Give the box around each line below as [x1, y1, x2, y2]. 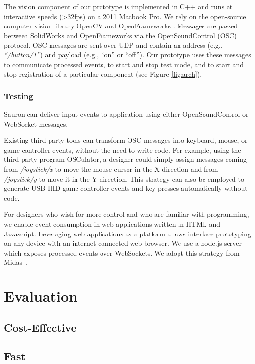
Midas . [4, 257, 27, 267]
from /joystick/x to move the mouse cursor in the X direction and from [4, 163, 218, 174]
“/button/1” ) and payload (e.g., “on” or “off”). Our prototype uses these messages [4, 49, 251, 59]
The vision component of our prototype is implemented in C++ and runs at [4, 1, 233, 11]
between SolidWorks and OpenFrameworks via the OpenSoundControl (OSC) [4, 30, 237, 40]
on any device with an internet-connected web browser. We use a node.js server [4, 238, 242, 248]
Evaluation [4, 286, 77, 306]
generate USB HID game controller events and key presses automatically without [4, 183, 248, 193]
